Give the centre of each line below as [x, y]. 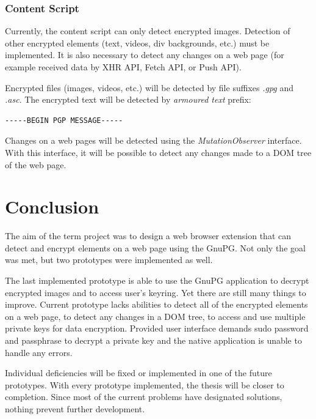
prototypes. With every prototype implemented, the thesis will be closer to [145, 384]
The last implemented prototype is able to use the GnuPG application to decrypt [157, 280]
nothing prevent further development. [75, 409]
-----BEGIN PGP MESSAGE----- [64, 120]
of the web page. [36, 164]
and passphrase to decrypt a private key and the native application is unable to [153, 340]
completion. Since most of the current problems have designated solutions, [144, 397]
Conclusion [52, 206]
